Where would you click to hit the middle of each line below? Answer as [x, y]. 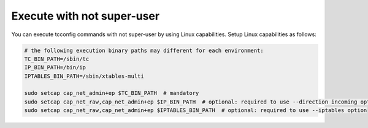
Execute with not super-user [85, 16]
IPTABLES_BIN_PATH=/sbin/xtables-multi [84, 76]
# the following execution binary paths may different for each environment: [144, 50]
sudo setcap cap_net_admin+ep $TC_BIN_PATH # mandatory [112, 93]
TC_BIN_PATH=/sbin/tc [57, 59]
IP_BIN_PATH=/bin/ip [55, 68]
